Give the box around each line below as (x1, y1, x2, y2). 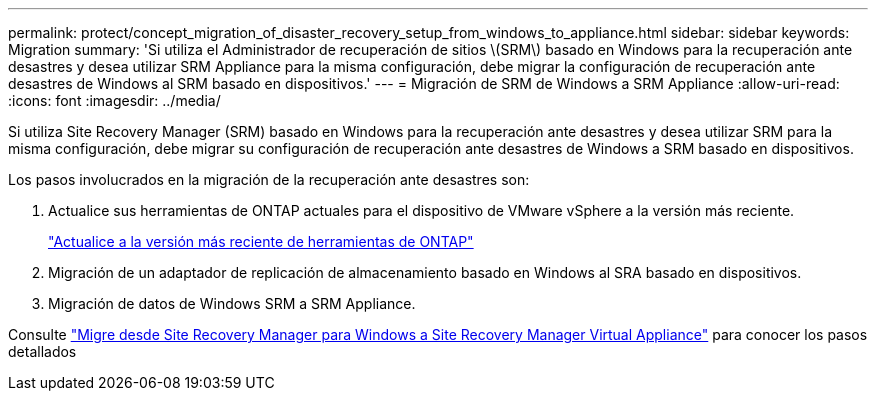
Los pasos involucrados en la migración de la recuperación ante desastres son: (8, 171, 530, 188)
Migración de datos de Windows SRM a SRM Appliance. (48, 295, 416, 312)
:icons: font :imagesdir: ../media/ (8, 92, 221, 109)
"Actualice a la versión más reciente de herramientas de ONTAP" (48, 233, 474, 250)
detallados (8, 343, 77, 360)
